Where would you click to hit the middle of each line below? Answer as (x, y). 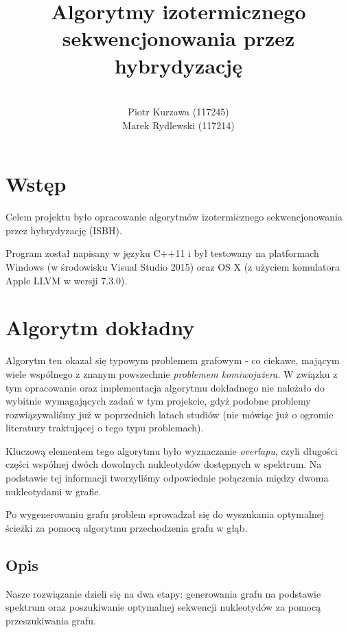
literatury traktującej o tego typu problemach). (105, 428)
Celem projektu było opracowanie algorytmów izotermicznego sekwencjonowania (174, 217)
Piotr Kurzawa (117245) (178, 112)
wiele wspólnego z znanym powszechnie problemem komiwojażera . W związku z (172, 373)
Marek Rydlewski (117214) (178, 125)
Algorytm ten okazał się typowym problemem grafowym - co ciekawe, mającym (173, 360)
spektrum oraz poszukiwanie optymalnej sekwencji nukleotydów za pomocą (163, 607)
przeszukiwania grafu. (51, 620)
